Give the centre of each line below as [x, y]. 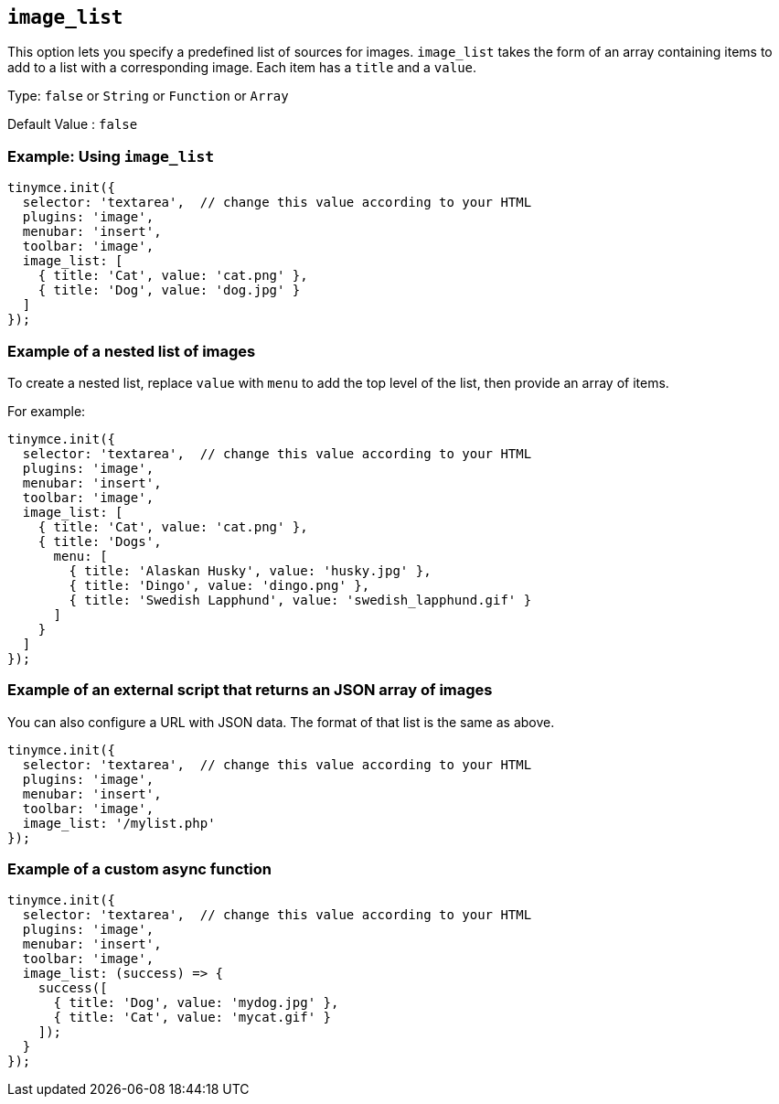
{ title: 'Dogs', [100, 541]
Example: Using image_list [111, 156]
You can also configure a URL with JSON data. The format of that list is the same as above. [281, 722]
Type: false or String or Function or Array [148, 96]
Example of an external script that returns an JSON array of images [250, 690]
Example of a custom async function [139, 869]
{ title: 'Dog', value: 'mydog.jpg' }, [196, 1003]
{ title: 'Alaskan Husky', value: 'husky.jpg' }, [250, 570]
